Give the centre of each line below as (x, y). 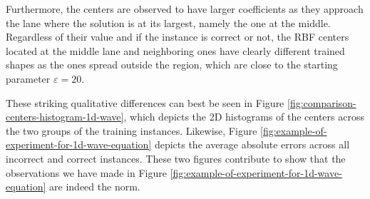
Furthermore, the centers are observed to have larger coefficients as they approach (185, 9)
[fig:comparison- (322, 102)
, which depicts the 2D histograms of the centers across (244, 117)
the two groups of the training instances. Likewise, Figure (132, 130)
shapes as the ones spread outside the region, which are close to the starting (172, 65)
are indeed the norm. (95, 187)
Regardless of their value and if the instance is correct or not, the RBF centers (178, 37)
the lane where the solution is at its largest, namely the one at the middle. (168, 22)
